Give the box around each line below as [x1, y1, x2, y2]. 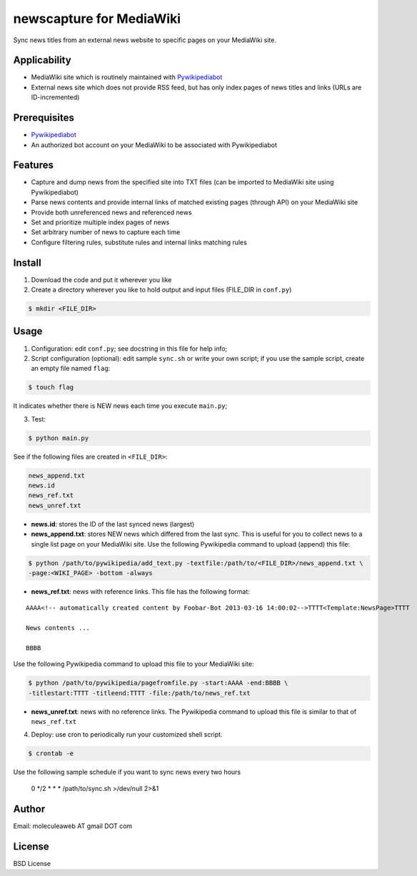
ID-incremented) [31, 93, 80, 101]
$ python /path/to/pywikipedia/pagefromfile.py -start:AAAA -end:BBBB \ [28, 679, 288, 687]
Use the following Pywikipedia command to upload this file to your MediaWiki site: [13, 660, 254, 668]
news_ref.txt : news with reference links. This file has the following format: [31, 587, 250, 596]
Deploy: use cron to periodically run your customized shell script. [31, 730, 223, 739]
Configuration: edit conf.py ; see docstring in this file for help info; [31, 344, 228, 353]
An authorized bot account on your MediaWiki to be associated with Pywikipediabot [31, 140, 278, 149]
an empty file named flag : [31, 364, 111, 373]
